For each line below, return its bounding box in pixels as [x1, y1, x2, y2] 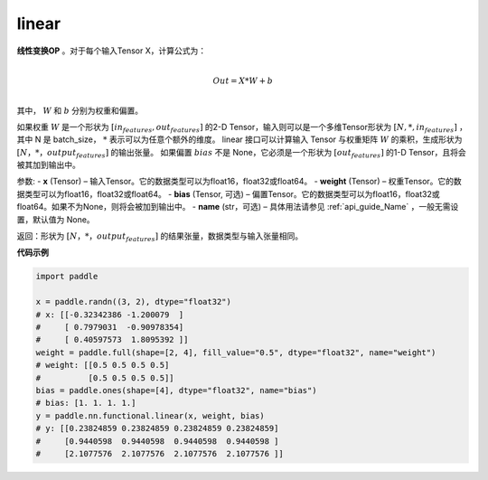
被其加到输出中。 [16, 159, 80, 171]
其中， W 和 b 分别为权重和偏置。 [16, 105, 144, 116]
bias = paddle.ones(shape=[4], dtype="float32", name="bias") [35, 385, 317, 395]
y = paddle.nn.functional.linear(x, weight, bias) [35, 410, 266, 420]
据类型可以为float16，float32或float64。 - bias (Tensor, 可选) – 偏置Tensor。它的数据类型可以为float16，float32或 [16, 188, 440, 199]
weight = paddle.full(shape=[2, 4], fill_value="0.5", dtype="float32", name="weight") [35, 347, 436, 357]
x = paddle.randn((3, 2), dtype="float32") [35, 296, 232, 307]
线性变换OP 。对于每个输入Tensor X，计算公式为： [16, 45, 207, 56]
